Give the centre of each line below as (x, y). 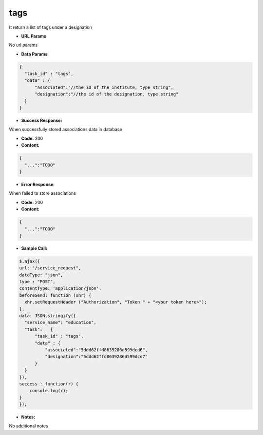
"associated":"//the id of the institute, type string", (104, 87)
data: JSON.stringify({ (48, 316)
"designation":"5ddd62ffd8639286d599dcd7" (96, 357)
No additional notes (28, 426)
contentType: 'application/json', (60, 288)
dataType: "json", (41, 275)
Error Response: (38, 184)
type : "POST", (37, 282)
